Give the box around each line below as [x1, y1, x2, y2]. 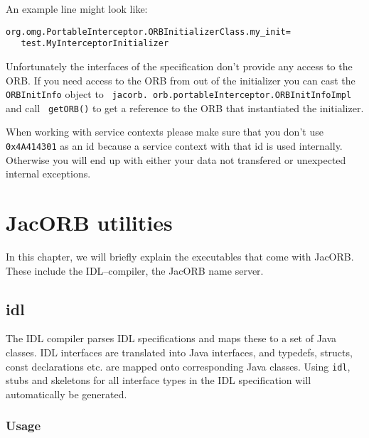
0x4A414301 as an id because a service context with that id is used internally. [6, 138, 343, 153]
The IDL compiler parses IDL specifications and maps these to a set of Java [6, 331, 337, 346]
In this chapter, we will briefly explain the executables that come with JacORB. [6, 249, 354, 264]
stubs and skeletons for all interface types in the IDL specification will [6, 373, 311, 388]
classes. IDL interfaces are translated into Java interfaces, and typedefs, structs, [6, 345, 353, 360]
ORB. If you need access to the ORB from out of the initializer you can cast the [6, 72, 355, 87]
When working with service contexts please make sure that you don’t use [6, 124, 323, 139]
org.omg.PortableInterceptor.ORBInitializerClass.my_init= [6, 26, 291, 37]
